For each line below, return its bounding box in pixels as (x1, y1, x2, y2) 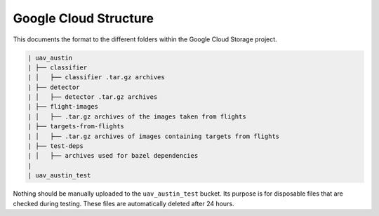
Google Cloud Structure (13, 11, 154, 26)
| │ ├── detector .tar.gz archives (27, 93, 158, 101)
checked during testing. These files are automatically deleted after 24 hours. (13, 199, 234, 208)
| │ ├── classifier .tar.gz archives (27, 74, 165, 81)
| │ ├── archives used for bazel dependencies (27, 151, 199, 160)
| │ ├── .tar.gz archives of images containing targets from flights (27, 132, 280, 140)
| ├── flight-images (27, 102, 98, 111)
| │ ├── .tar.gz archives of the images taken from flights (27, 112, 246, 121)
